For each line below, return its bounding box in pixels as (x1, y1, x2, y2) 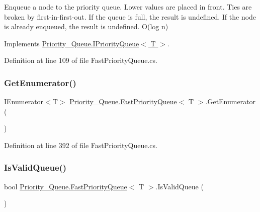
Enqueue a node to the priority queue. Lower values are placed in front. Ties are (4, 2, 252, 12)
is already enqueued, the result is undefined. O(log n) (4, 21, 168, 32)
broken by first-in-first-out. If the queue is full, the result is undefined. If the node (4, 11, 256, 22)
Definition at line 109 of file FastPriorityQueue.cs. (4, 55, 157, 65)
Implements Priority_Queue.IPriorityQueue (4, 38, 139, 48)
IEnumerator (4, 96, 44, 107)
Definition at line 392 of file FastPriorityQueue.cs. (4, 139, 157, 150)
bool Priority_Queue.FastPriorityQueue (4, 181, 127, 191)
